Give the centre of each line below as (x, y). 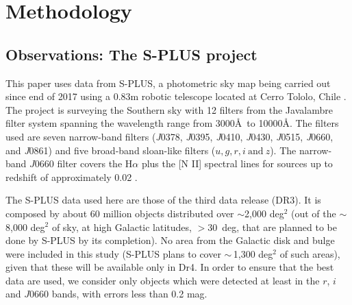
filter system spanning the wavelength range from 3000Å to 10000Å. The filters (172, 123)
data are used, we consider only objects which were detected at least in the (163, 280)
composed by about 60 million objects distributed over (120, 213)
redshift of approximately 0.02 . (72, 176)
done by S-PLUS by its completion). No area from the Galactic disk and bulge (170, 240)
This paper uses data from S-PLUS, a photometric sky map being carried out (168, 83)
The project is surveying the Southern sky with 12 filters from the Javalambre (169, 109)
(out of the (314, 213)
